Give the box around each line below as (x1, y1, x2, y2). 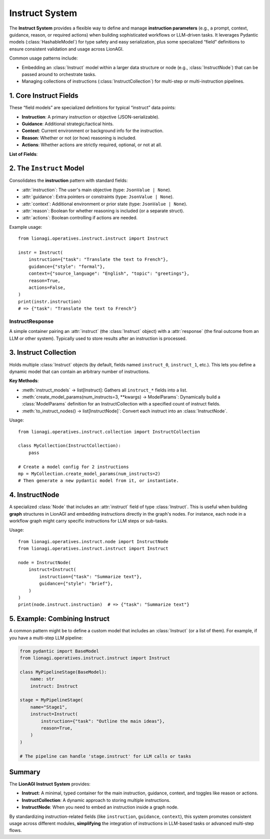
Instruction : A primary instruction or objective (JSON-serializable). (21, 114, 159, 120)
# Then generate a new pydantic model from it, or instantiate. (18, 478, 179, 484)
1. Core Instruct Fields (9, 92, 78, 100)
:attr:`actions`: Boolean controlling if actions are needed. (21, 215, 137, 221)
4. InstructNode (9, 491, 59, 499)
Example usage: (9, 224, 42, 230)
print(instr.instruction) (18, 298, 82, 304)
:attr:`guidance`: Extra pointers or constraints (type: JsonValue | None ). (21, 194, 174, 200)
